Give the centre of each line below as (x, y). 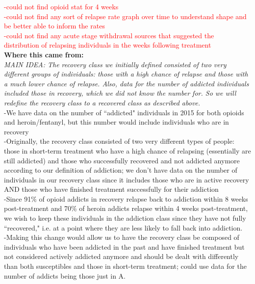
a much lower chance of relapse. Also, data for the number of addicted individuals (127, 83)
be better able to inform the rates (54, 26)
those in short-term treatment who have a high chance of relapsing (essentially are (127, 150)
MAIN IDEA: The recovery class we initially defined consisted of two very (115, 64)
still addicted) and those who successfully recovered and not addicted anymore (122, 160)
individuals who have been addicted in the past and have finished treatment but (124, 246)
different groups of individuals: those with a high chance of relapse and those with (126, 74)
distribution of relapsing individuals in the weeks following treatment (108, 45)
